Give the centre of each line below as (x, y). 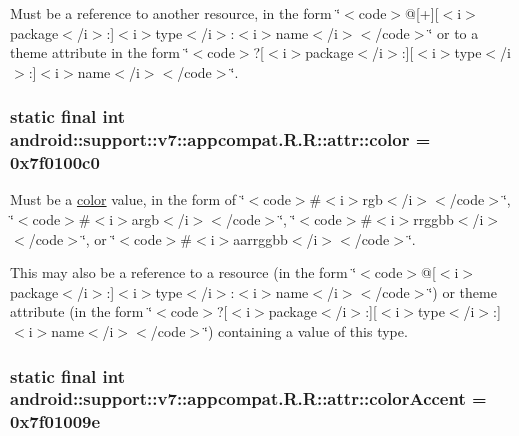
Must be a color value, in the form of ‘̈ (127, 199)
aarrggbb (260, 238)
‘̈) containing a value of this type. (306, 331)
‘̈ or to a (453, 32)
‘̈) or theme (462, 291)
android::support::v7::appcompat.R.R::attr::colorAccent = (248, 398)
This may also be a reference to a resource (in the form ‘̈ (183, 272)
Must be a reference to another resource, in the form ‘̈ (175, 13)
